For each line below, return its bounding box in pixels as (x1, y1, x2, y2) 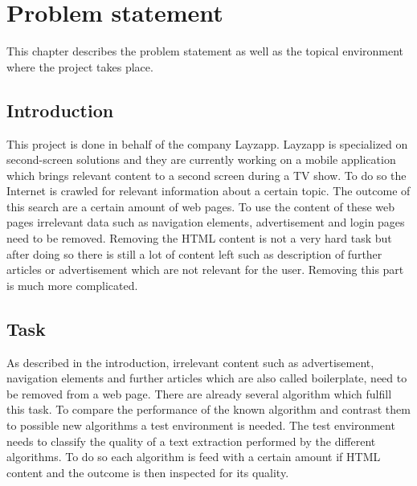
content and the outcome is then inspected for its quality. (6, 464, 289, 480)
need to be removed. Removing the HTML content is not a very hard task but (6, 230, 392, 247)
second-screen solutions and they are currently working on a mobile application (6, 151, 396, 168)
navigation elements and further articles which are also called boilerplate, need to (6, 370, 407, 386)
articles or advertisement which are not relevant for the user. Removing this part (6, 261, 404, 278)
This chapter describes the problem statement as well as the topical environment (6, 43, 404, 59)
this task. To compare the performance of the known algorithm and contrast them (6, 401, 411, 418)
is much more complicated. (6, 276, 138, 293)
